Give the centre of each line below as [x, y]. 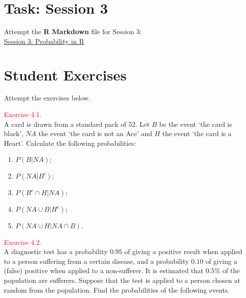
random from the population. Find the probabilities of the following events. [117, 289]
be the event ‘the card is [196, 124]
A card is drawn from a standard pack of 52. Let [77, 124]
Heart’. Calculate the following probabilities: [70, 143]
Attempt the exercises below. [47, 98]
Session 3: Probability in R [44, 41]
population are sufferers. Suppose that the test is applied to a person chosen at [122, 280]
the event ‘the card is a [197, 133]
